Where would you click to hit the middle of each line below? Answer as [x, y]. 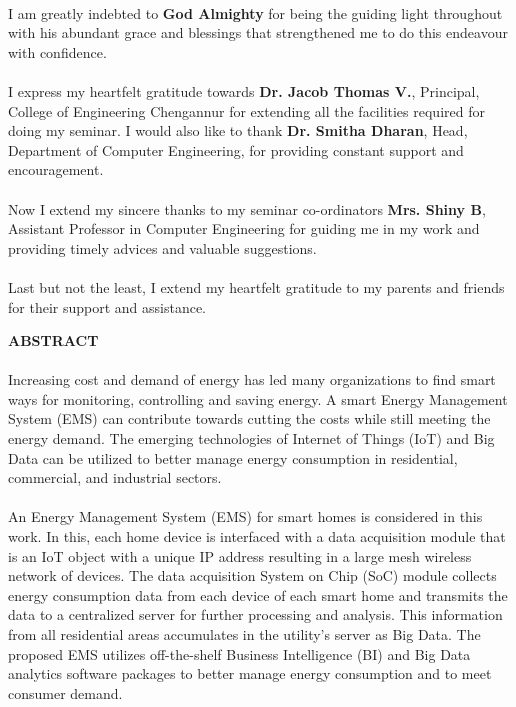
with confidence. [57, 51]
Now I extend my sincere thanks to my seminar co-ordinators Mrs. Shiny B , [247, 208]
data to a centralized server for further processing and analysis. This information [255, 614]
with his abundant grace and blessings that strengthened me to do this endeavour [258, 32]
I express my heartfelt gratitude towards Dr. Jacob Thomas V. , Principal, [244, 90]
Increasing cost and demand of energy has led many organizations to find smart [252, 379]
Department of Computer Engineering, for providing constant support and [236, 149]
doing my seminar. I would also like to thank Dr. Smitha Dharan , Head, [238, 130]
